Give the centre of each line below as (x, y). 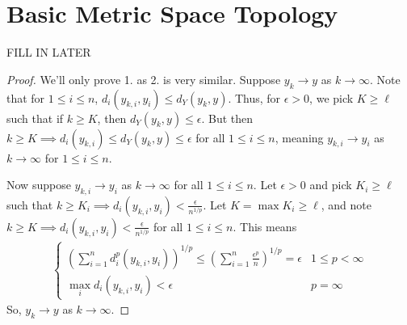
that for (26, 97)
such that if (35, 118)
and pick (331, 185)
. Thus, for (254, 97)
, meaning (299, 137)
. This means (265, 226)
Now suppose (39, 185)
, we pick (331, 97)
